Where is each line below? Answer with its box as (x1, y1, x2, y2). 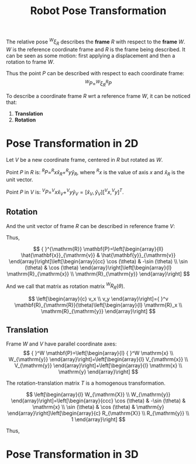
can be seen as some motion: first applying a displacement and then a (6, 52, 176, 59)
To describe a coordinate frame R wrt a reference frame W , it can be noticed (6, 93, 191, 100)
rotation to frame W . (6, 58, 54, 65)
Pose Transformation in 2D (6, 137, 139, 150)
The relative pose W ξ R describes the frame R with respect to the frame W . (6, 37, 185, 46)
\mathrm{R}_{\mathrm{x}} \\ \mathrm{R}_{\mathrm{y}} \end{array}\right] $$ (6, 270, 190, 277)
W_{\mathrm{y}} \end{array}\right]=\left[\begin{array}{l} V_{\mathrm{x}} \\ (8, 356, 188, 363)
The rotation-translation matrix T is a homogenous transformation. (6, 380, 166, 387)
